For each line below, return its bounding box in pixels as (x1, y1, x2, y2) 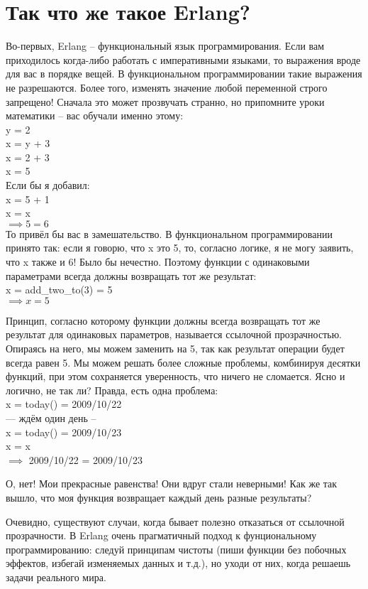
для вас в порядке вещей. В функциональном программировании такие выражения (6, 66, 362, 81)
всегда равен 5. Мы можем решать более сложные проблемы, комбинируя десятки (6, 355, 361, 369)
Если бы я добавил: (6, 178, 90, 193)
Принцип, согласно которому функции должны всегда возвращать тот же (6, 313, 320, 328)
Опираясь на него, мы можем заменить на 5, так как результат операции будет (6, 341, 345, 355)
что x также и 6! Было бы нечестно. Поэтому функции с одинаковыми (6, 254, 310, 269)
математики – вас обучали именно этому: (6, 108, 184, 123)
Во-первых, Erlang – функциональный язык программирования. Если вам (6, 38, 325, 53)
